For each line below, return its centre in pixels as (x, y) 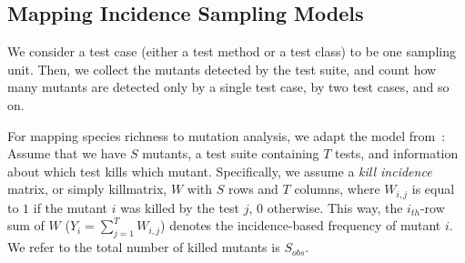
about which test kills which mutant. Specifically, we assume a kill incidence (220, 171)
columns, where (337, 189)
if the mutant (71, 207)
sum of (26, 225)
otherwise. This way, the (335, 207)
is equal (433, 189)
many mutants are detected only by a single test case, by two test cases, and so (228, 87)
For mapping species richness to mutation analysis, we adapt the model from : (227, 135)
